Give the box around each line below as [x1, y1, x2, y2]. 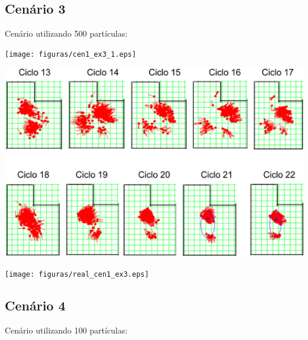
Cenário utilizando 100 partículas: [5, 323, 128, 336]
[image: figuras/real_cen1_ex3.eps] [5, 270, 149, 279]
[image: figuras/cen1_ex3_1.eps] [5, 50, 136, 59]
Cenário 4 [5, 296, 66, 315]
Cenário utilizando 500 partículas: [5, 27, 128, 40]
